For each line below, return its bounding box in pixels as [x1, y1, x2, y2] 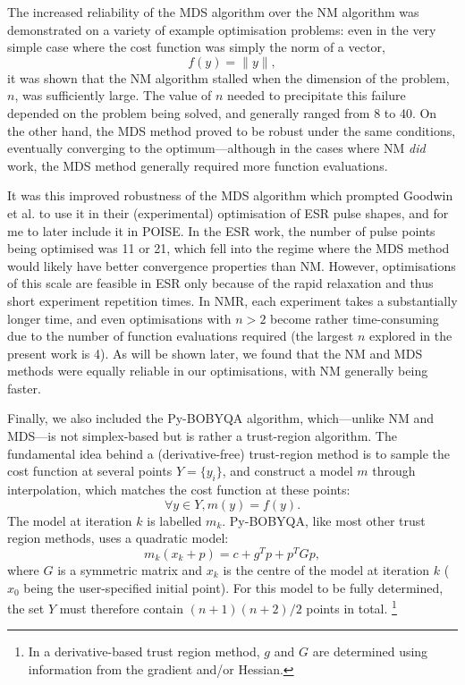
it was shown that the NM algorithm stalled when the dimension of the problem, [7, 68, 450, 87]
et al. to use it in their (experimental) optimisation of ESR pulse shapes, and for [7, 203, 449, 222]
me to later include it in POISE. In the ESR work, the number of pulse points [7, 221, 435, 240]
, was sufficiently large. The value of [14, 86, 212, 105]
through [372, 461, 416, 480]
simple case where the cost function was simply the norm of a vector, [7, 38, 385, 56]
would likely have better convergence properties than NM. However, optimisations [7, 256, 456, 275]
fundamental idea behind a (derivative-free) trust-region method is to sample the [7, 444, 451, 462]
